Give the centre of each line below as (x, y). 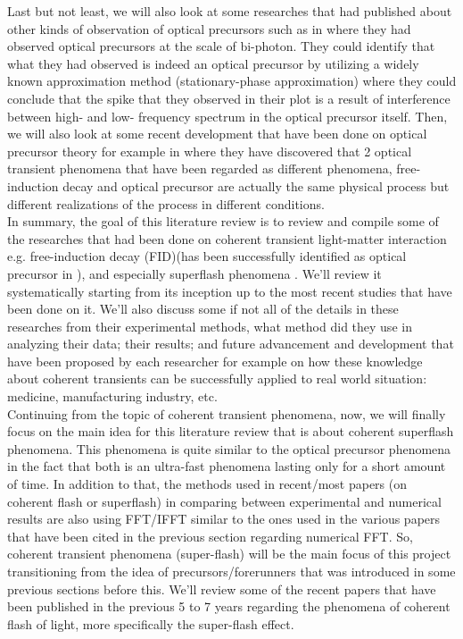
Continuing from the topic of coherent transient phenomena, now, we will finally (227, 413)
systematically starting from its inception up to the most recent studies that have (230, 291)
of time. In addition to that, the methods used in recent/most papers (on (207, 484)
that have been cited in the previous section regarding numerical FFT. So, (210, 536)
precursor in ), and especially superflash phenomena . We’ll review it (194, 273)
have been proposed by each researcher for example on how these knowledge (215, 361)
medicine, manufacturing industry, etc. (112, 396)
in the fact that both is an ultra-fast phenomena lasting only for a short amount (227, 466)
